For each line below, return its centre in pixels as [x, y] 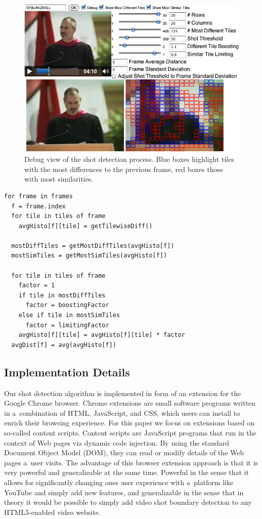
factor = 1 [37, 286]
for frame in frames [39, 196]
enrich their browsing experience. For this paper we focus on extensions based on [129, 423]
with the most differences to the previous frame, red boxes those [124, 169]
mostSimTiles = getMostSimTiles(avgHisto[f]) [89, 256]
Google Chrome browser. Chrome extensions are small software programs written [130, 403]
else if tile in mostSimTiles [69, 315]
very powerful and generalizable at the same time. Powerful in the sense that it [126, 472]
